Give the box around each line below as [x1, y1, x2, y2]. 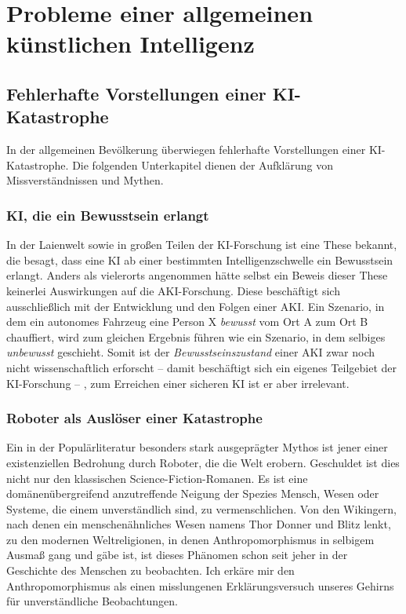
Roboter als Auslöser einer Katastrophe [6, 408, 263, 428]
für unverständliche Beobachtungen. [6, 593, 178, 609]
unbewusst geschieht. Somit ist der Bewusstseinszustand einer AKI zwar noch [6, 344, 375, 360]
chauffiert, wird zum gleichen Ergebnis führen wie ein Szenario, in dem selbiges [6, 328, 386, 345]
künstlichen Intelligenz [6, 27, 255, 60]
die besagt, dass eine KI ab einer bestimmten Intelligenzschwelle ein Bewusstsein [6, 251, 393, 268]
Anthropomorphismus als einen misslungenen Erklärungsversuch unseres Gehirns [6, 577, 394, 594]
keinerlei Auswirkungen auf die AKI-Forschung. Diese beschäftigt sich [6, 282, 340, 298]
